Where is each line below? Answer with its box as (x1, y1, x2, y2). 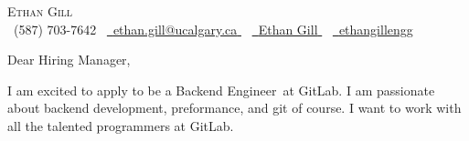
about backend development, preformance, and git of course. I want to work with (7, 98, 462, 117)
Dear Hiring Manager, (7, 50, 131, 69)
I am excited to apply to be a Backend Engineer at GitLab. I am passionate (7, 80, 435, 99)
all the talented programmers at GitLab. (7, 116, 234, 135)
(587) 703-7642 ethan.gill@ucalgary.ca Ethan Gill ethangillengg (13, 19, 413, 38)
